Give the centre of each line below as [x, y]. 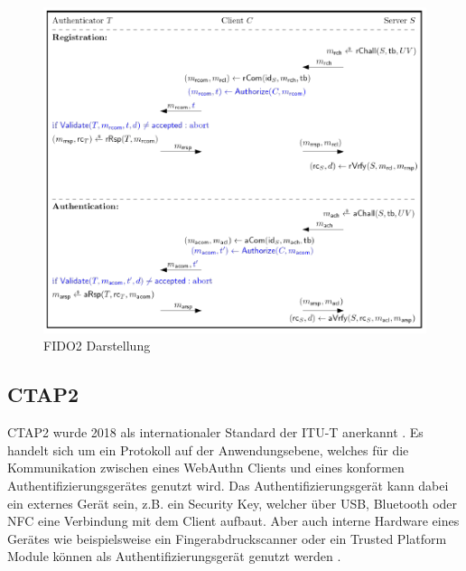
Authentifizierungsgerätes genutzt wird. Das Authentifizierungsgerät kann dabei [228, 485]
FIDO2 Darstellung [97, 346]
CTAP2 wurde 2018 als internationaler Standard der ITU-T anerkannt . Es [215, 432]
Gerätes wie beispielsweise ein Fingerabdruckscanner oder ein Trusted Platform [227, 538]
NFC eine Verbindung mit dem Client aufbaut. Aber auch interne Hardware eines [233, 521]
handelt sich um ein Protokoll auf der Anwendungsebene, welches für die [208, 449]
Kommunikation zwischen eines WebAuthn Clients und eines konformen [206, 468]
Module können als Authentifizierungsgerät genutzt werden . [174, 556]
